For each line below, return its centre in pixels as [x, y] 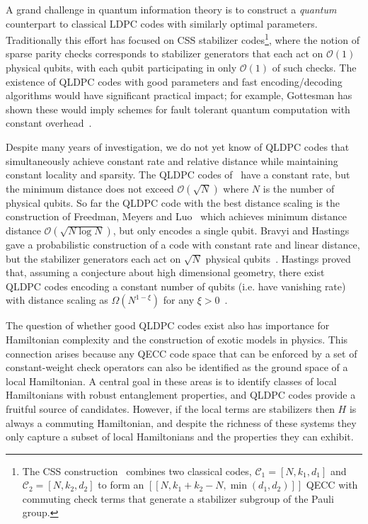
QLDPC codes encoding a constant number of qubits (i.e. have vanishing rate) [176, 286]
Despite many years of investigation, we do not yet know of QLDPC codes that [178, 147]
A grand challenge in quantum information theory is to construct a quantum [171, 9]
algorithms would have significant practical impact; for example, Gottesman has [179, 95]
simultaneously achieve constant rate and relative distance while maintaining [172, 160]
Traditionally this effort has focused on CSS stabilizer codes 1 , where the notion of [183, 39]
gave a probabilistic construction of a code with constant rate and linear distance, [183, 244]
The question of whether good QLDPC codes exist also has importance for [168, 325]
